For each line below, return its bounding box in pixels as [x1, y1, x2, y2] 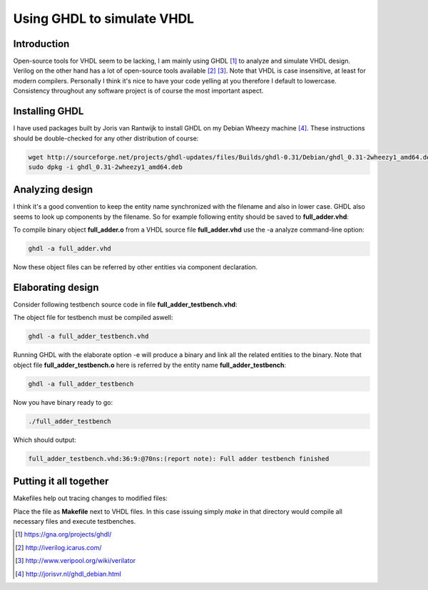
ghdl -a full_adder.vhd [28, 244, 112, 253]
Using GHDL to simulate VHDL [13, 11, 195, 26]
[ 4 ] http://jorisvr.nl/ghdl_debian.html [15, 569, 121, 578]
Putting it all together [13, 475, 109, 487]
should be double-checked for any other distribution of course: [13, 134, 199, 143]
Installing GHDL [13, 105, 84, 118]
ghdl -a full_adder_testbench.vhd [28, 332, 149, 341]
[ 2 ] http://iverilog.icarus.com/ [15, 543, 102, 552]
